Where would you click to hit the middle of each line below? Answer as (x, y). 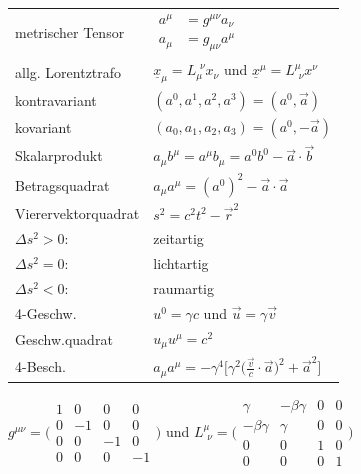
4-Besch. (40, 366)
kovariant (43, 127)
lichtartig (181, 263)
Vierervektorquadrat (77, 212)
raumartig (184, 288)
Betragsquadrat (62, 184)
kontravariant (56, 99)
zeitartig (178, 238)
